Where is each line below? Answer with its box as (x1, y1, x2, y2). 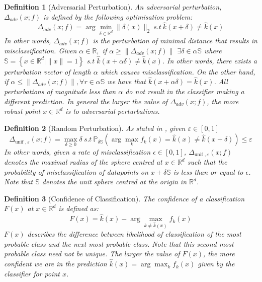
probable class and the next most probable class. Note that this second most (4, 238, 234, 249)
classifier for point (4, 268, 60, 278)
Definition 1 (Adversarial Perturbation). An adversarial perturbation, (4, 2, 222, 12)
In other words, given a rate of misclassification (4, 146, 151, 157)
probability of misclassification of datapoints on (4, 166, 148, 177)
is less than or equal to (173, 166, 243, 177)
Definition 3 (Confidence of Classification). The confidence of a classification (4, 193, 245, 203)
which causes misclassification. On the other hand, (100, 66, 255, 77)
